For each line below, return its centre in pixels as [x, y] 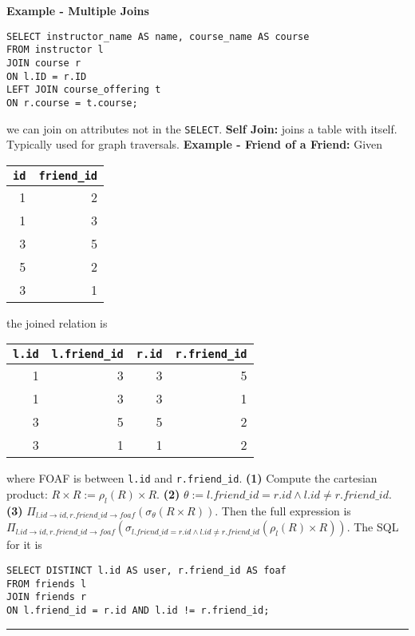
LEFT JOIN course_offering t [84, 90]
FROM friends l [47, 584]
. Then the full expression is [283, 510]
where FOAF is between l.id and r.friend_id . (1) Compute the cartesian [192, 478]
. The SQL [373, 527]
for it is [24, 545]
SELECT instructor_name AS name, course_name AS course [158, 36]
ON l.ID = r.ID [47, 76]
